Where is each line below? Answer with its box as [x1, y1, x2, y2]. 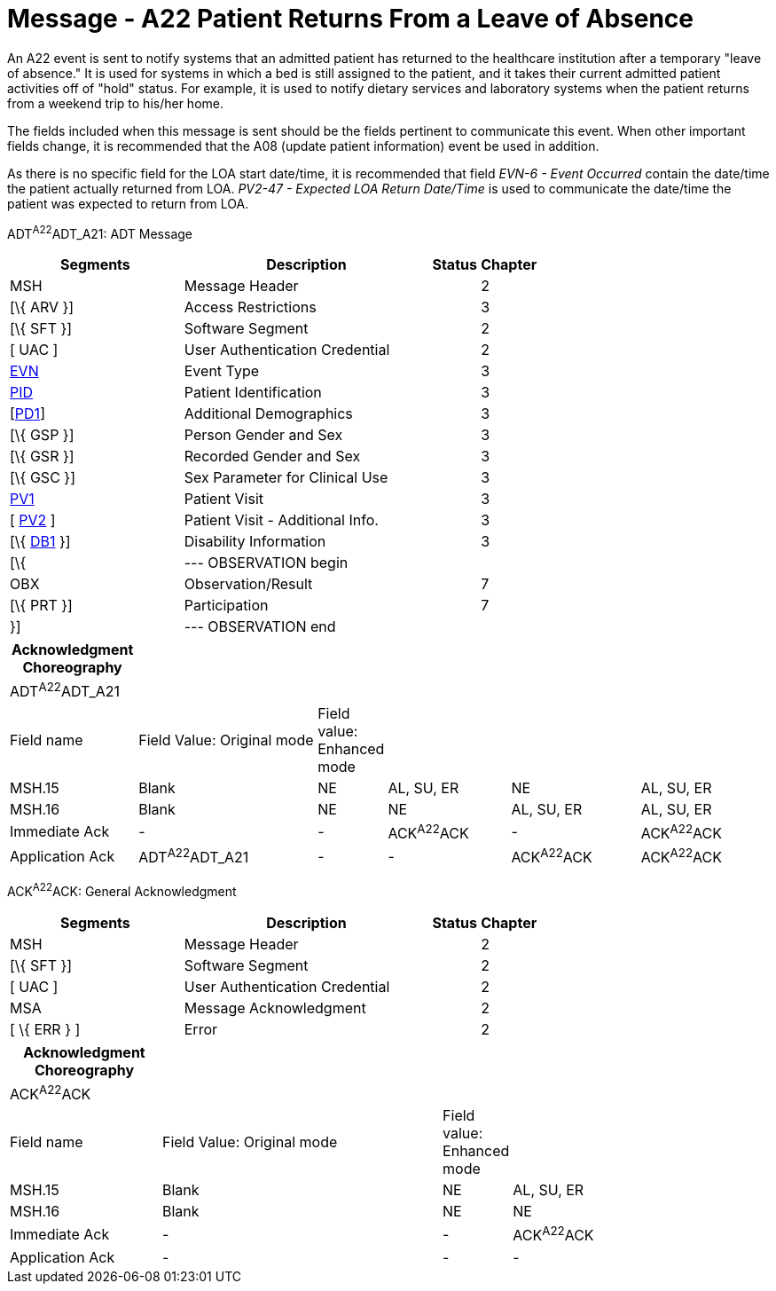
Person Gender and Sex [184, 426, 343, 445]
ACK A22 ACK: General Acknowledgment [7, 881, 237, 900]
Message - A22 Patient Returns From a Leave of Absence [7, 4, 694, 34]
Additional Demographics [184, 405, 353, 423]
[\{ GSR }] [10, 447, 74, 466]
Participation [184, 596, 269, 615]
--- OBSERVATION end [184, 618, 336, 636]
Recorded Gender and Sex [184, 447, 361, 466]
